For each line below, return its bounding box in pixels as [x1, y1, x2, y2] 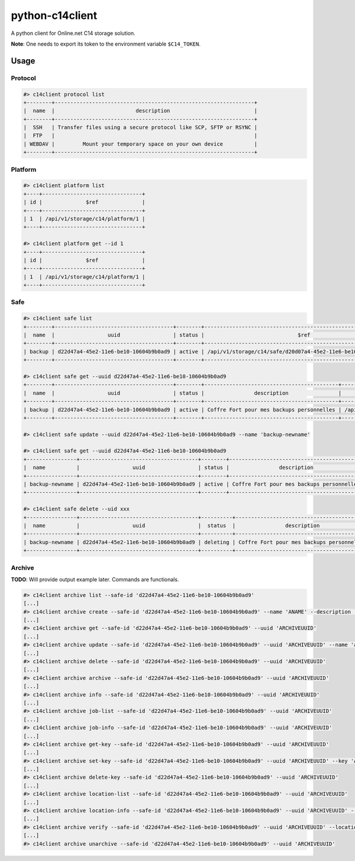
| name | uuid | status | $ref [23, 332, 311, 338]
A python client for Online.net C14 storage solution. [11, 30, 135, 37]
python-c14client [11, 9, 98, 22]
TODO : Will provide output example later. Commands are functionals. [11, 576, 179, 583]
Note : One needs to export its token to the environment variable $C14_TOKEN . [11, 40, 201, 47]
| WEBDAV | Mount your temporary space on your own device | [23, 140, 257, 147]
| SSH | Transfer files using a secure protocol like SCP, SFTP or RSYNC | [23, 124, 257, 131]
